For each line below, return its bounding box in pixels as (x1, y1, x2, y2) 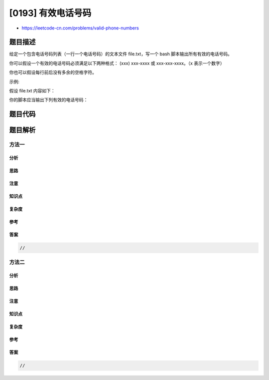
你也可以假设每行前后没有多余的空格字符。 (9, 69, 97, 75)
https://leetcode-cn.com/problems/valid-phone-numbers (21, 25, 139, 31)
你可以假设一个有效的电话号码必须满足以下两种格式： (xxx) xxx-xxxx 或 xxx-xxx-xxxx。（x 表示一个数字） (9, 60, 225, 66)
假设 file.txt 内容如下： (9, 88, 56, 94)
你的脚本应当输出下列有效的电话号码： (9, 97, 88, 103)
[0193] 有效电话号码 (9, 7, 92, 18)
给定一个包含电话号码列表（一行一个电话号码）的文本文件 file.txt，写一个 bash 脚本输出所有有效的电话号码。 (9, 51, 233, 57)
